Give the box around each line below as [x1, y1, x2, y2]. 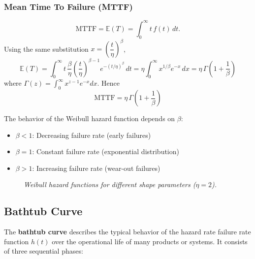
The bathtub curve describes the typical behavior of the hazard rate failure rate [4, 227, 251, 237]
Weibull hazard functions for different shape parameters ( [24, 179, 196, 190]
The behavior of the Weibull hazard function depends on [4, 113, 175, 124]
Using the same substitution [4, 43, 89, 54]
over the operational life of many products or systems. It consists [52, 236, 248, 246]
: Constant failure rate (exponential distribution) [32, 146, 179, 157]
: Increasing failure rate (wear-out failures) [32, 162, 160, 173]
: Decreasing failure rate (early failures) [32, 129, 151, 140]
